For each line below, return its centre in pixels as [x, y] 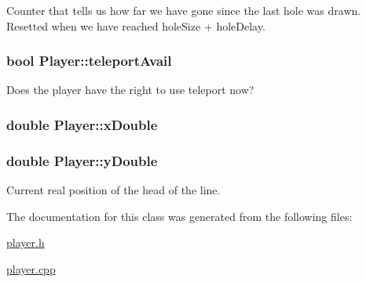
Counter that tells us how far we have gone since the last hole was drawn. [184, 10]
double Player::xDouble [82, 124]
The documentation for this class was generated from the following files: [179, 216]
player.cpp [31, 268]
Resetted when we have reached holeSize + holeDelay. [136, 25]
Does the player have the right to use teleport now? [130, 90]
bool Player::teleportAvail [89, 61]
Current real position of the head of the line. [113, 190]
